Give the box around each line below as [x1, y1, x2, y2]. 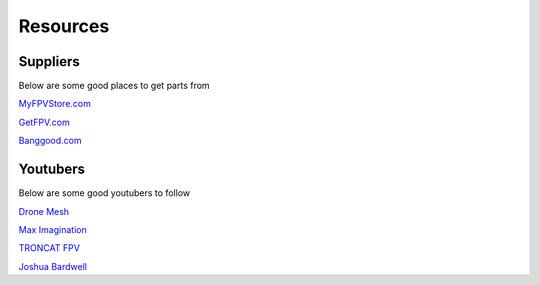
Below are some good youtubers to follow [18, 187, 191, 199]
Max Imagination [18, 223, 87, 235]
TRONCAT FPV [18, 242, 80, 254]
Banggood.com [18, 135, 82, 147]
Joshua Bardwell [18, 260, 87, 272]
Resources [18, 15, 110, 37]
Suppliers [18, 53, 80, 70]
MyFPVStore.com [18, 98, 92, 110]
